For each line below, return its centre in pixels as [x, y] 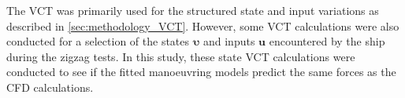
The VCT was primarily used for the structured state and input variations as [193, 10]
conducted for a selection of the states [98, 41]
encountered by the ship [327, 41]
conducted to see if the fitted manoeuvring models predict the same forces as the [201, 72]
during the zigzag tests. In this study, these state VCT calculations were [181, 56]
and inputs [229, 41]
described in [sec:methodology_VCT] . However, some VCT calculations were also [203, 25]
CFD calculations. [50, 87]
